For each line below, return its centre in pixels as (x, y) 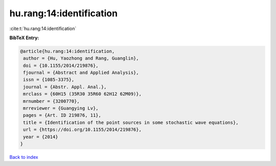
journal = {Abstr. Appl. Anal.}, (65, 87)
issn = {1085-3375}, (49, 80)
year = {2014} (41, 137)
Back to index (24, 157)
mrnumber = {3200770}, (52, 101)
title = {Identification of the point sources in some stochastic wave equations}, (131, 122)
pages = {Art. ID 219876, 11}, (62, 115)
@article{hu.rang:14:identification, (67, 51)
